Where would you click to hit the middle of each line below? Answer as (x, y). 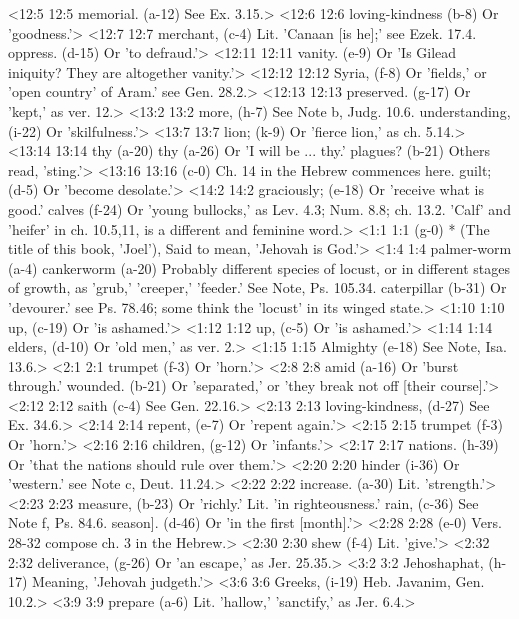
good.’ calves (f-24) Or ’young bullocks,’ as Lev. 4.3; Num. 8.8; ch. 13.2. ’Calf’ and (259, 208)
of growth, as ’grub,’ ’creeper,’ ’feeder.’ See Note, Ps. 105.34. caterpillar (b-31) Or (257, 287)
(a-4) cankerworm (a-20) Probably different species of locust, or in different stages (259, 267)
